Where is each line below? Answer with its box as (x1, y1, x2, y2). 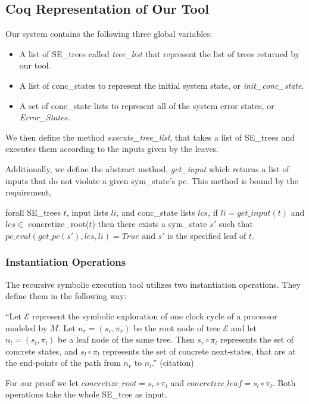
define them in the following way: (5, 290, 127, 302)
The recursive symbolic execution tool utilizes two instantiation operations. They (5, 278, 301, 290)
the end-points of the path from (5, 356, 121, 369)
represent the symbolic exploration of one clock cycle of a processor (32, 309, 277, 322)
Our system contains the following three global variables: (5, 27, 213, 40)
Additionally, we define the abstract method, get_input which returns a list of (5, 162, 289, 175)
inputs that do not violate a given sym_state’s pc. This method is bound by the (5, 174, 299, 187)
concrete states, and (5, 344, 78, 357)
